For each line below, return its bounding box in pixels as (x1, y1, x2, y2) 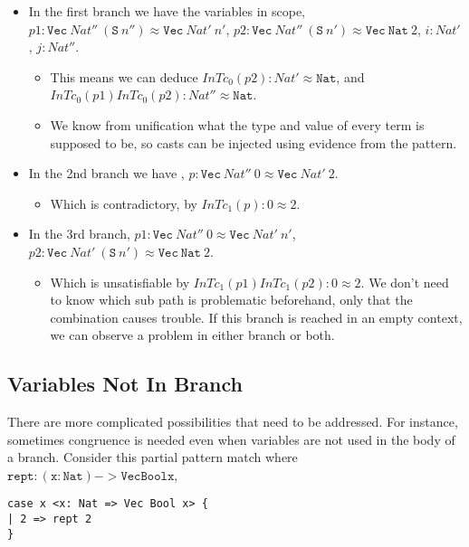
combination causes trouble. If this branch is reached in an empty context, (50, 307, 463, 326)
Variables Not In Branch (7, 370, 243, 398)
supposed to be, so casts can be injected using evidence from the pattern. (50, 133, 457, 152)
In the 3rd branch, (28, 224, 130, 243)
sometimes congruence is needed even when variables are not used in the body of (7, 429, 455, 448)
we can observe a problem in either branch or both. (50, 325, 335, 344)
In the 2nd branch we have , (28, 164, 185, 183)
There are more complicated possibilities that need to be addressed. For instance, (7, 412, 458, 431)
